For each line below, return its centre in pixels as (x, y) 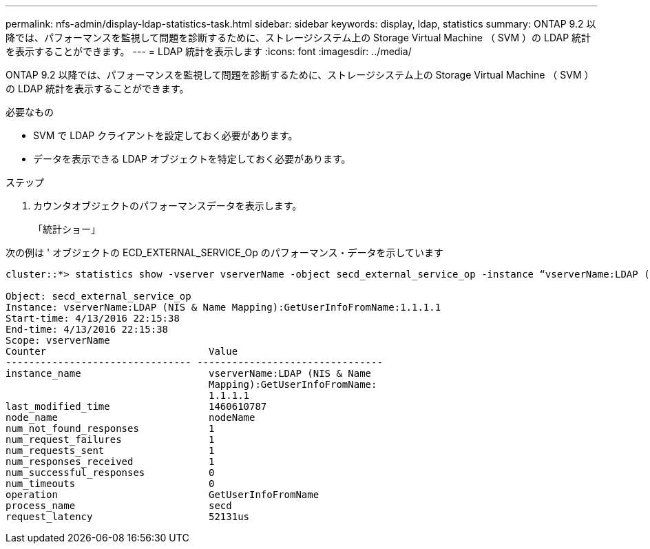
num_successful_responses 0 (110, 473)
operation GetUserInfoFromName (162, 495)
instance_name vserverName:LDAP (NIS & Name (189, 373)
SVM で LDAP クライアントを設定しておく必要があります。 (166, 135)
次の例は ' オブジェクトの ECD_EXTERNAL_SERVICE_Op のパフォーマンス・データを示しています (225, 252)
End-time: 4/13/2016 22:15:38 (87, 329)
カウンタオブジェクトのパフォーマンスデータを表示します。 (168, 206)
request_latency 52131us (128, 517)
